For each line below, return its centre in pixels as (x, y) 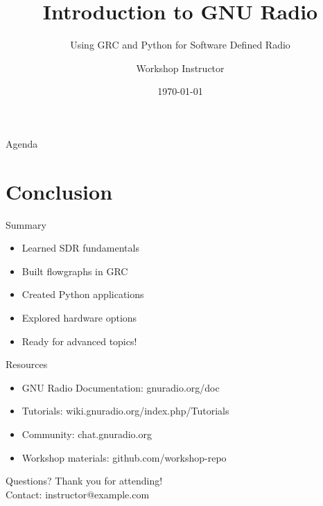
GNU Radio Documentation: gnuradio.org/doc (121, 387)
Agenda (22, 143)
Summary (26, 224)
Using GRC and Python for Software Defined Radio (180, 45)
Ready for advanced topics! (79, 341)
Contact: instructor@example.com (78, 494)
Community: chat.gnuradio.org (87, 434)
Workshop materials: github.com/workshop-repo (124, 457)
